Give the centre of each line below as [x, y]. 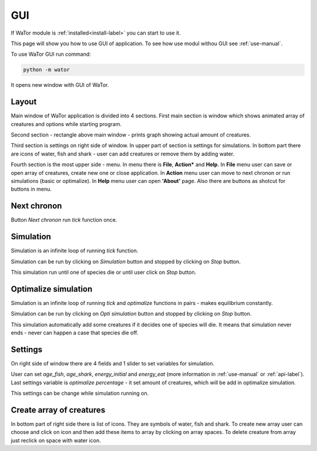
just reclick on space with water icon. [56, 440]
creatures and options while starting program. [66, 124]
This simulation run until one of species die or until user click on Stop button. [104, 272]
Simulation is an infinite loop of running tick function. [75, 251]
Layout [24, 102]
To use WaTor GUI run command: [51, 54]
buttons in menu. [31, 189]
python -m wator [47, 70]
